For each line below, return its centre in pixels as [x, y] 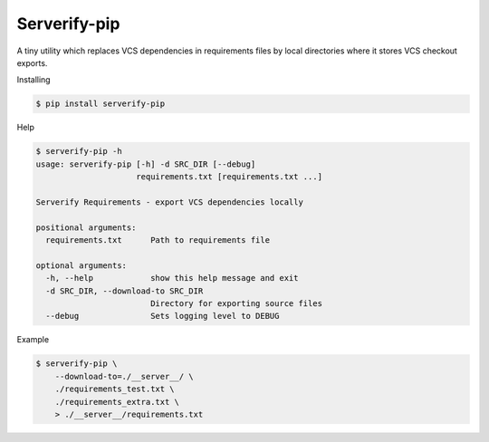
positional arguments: [86, 227]
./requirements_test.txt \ [115, 389]
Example [33, 340]
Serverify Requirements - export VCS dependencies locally [169, 202]
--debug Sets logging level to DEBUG [163, 316]
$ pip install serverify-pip [101, 104]
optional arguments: [81, 265]
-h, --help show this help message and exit [172, 278]
